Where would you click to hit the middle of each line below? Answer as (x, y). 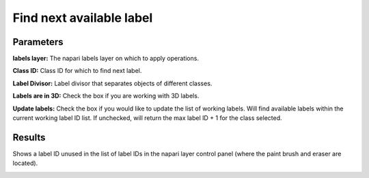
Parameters (38, 42)
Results (29, 137)
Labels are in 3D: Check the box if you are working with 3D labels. (106, 96)
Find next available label (83, 18)
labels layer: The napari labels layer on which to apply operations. (106, 59)
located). (25, 163)
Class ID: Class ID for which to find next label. (77, 71)
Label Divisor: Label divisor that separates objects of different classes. (112, 83)
